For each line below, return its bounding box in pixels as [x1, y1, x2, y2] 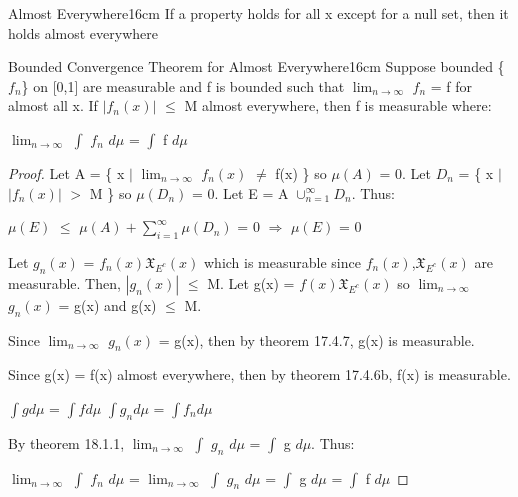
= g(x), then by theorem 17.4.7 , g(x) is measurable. [158, 329, 475, 350]
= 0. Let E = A [192, 182, 289, 203]
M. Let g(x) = [207, 272, 295, 293]
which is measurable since [203, 251, 361, 272]
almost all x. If [8, 95, 98, 116]
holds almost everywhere [8, 22, 158, 43]
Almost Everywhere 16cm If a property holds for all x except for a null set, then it [8, 3, 509, 23]
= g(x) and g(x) [58, 294, 157, 315]
